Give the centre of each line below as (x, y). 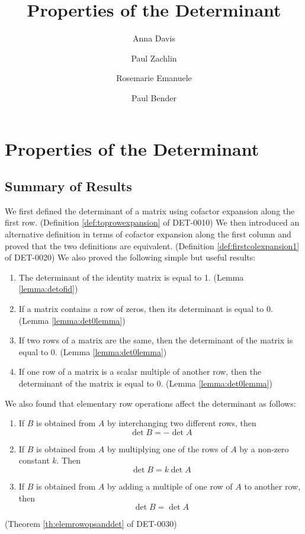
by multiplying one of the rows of (168, 448)
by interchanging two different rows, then (182, 423)
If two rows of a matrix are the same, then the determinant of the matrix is (156, 340)
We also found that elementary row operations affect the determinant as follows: (150, 403)
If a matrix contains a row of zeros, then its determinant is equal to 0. (146, 309)
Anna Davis (154, 38)
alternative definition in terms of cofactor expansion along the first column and (148, 234)
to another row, (272, 486)
